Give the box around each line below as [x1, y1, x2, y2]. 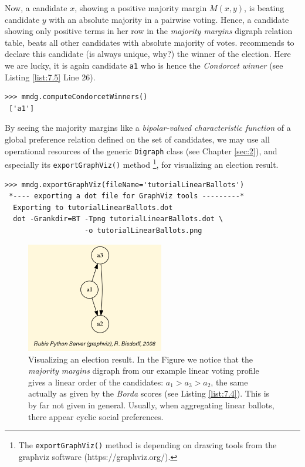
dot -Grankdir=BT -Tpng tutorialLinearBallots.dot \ [13, 215, 223, 224]
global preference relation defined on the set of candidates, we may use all [5, 133, 270, 145]
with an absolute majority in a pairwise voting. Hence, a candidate [49, 13, 289, 25]
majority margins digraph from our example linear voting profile [28, 364, 259, 377]
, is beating [244, 2, 284, 13]
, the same [211, 375, 248, 388]
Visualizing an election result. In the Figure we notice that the [28, 353, 253, 365]
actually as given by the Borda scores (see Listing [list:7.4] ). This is [28, 387, 270, 400]
